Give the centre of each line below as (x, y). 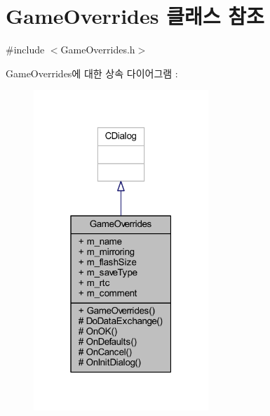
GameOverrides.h (98, 50)
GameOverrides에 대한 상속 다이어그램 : (92, 73)
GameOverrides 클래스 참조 (135, 16)
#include (25, 50)
